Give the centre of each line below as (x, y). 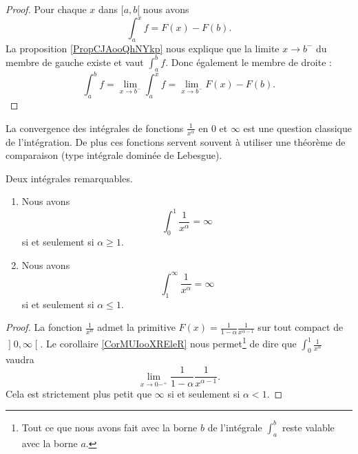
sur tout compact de (301, 327)
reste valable (308, 427)
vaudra (20, 359)
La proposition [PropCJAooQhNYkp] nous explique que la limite (143, 48)
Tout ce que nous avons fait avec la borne (109, 427)
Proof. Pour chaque (46, 9)
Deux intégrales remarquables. (69, 178)
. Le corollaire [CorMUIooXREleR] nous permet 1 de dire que (168, 343)
